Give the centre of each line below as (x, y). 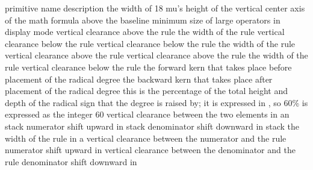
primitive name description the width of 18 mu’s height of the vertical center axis (155, 8)
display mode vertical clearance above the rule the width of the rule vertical (145, 32)
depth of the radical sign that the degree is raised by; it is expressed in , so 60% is (156, 102)
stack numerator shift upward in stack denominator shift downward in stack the (152, 126)
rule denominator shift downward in (71, 161)
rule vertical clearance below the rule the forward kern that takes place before (148, 67)
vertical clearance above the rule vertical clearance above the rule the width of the (156, 55)
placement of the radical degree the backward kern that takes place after (139, 79)
